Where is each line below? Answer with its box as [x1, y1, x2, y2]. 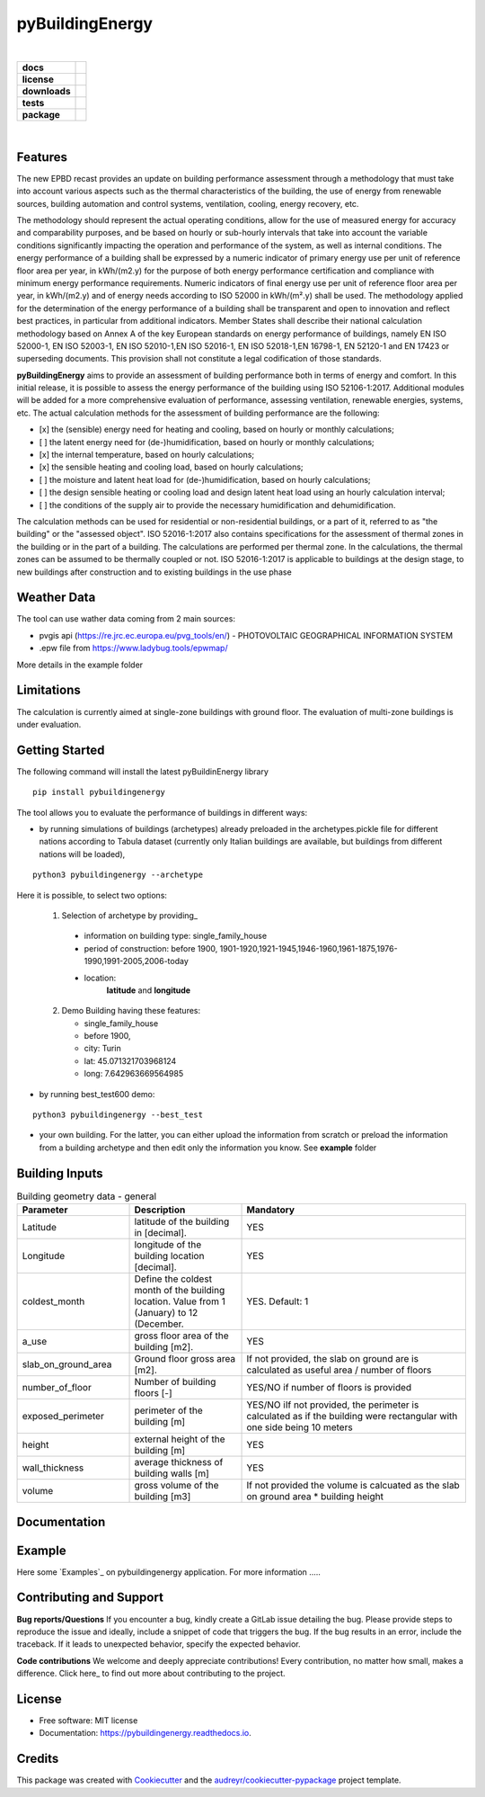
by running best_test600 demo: [39, 1088, 155, 1099]
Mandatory [246, 1203, 295, 1216]
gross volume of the [134, 1480, 219, 1492]
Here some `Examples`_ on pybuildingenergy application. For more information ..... [16, 1566, 321, 1578]
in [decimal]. [134, 1227, 188, 1239]
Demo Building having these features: [61, 1006, 201, 1016]
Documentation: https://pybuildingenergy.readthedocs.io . [39, 1728, 251, 1739]
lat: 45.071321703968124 [84, 1055, 177, 1066]
